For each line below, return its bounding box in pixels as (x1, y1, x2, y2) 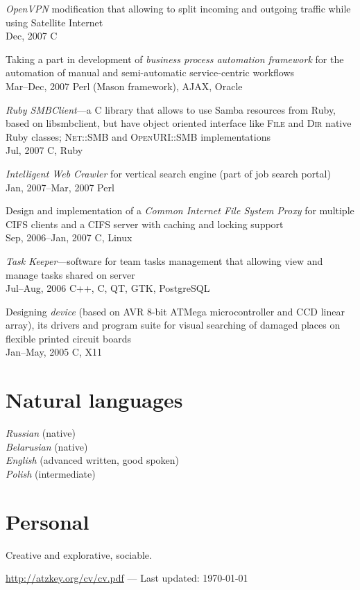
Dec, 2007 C (6, 28, 58, 43)
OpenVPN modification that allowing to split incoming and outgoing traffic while (6, 1, 351, 15)
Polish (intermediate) (6, 466, 96, 480)
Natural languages (6, 385, 183, 414)
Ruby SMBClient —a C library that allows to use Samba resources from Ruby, (6, 102, 336, 116)
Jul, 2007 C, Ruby (6, 143, 83, 157)
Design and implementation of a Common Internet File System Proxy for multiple (6, 203, 354, 218)
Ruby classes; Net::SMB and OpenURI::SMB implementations (6, 129, 271, 144)
